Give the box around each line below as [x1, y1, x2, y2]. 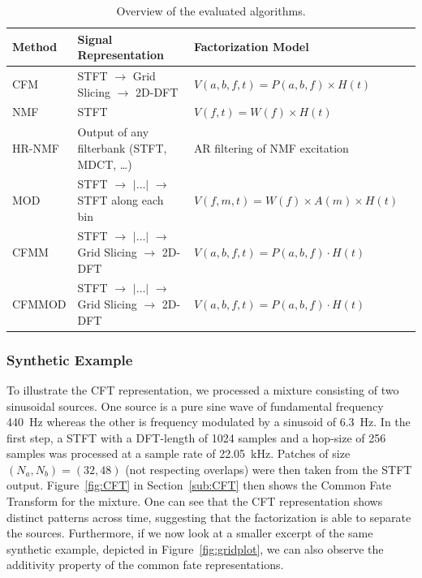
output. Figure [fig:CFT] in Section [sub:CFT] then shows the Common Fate [6, 477, 392, 494]
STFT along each [77, 191, 164, 208]
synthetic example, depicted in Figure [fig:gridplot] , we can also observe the [6, 540, 384, 557]
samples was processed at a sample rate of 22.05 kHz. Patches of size [6, 445, 351, 462]
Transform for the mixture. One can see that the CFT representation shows [6, 493, 383, 510]
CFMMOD [12, 295, 67, 312]
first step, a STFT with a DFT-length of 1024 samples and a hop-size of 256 [6, 429, 386, 446]
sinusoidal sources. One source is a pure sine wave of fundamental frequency [6, 397, 384, 414]
